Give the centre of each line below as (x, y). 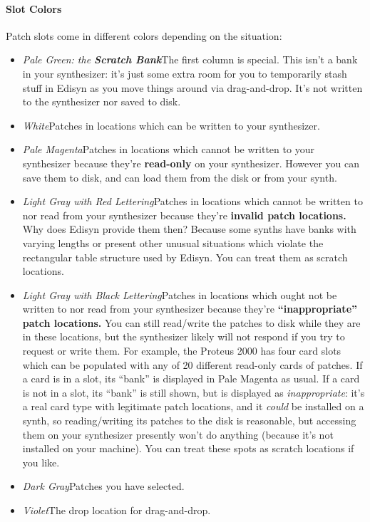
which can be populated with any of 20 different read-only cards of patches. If (192, 364)
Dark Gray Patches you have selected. (103, 486)
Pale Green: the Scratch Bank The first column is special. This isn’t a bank (190, 59)
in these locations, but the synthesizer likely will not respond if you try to (184, 336)
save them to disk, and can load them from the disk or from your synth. (180, 177)
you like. (41, 462)
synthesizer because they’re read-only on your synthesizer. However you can (191, 163)
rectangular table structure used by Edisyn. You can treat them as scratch (185, 257)
